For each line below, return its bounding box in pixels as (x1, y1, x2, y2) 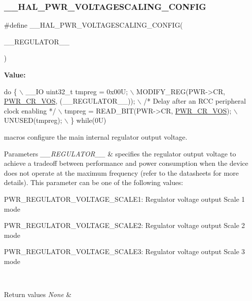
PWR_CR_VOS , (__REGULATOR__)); (4, 96, 135, 106)
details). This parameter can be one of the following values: (4, 177, 183, 188)
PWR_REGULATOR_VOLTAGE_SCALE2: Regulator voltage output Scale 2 (4, 220, 245, 230)
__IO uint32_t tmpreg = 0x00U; (25, 86, 128, 96)
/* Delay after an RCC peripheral (144, 96, 246, 106)
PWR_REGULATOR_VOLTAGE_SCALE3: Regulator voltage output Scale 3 (4, 246, 245, 257)
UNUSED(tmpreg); (4, 115, 62, 125)
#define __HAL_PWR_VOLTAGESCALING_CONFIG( (4, 20, 183, 30)
